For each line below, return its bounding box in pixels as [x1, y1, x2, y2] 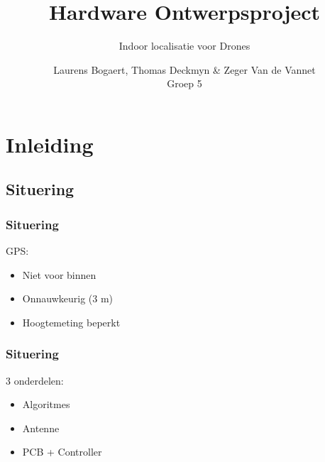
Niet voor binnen [22, 267, 97, 282]
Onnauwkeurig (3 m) [22, 291, 114, 306]
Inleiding [6, 129, 94, 158]
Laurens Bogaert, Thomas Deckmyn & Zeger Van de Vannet [53, 62, 316, 77]
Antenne [22, 420, 60, 435]
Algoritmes [22, 397, 70, 412]
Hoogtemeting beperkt [22, 314, 121, 329]
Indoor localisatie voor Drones [119, 38, 250, 53]
